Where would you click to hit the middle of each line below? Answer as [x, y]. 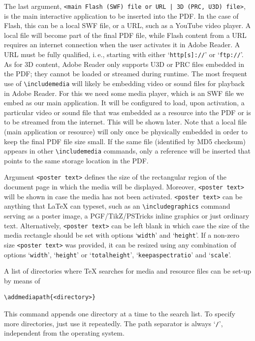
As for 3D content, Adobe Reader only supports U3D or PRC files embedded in [124, 64]
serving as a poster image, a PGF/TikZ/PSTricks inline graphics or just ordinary [127, 215]
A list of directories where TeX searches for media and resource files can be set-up [128, 271]
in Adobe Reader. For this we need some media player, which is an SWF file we [124, 93]
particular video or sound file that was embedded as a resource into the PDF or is [127, 112]
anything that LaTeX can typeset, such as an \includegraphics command [117, 206]
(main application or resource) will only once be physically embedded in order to [126, 131]
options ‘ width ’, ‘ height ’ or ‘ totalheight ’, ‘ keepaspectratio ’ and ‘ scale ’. [118, 254]
